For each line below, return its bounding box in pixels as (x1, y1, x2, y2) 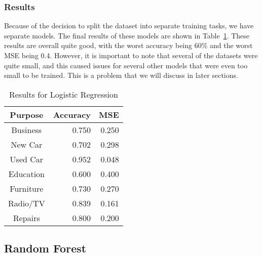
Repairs (13, 211, 40, 224)
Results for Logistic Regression (9, 88, 118, 100)
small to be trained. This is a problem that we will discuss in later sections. (4, 70, 238, 80)
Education (8, 167, 45, 180)
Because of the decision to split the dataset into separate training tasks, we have (4, 20, 254, 31)
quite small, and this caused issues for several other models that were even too (4, 60, 248, 70)
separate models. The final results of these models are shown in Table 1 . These (4, 30, 250, 40)
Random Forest (4, 240, 87, 256)
